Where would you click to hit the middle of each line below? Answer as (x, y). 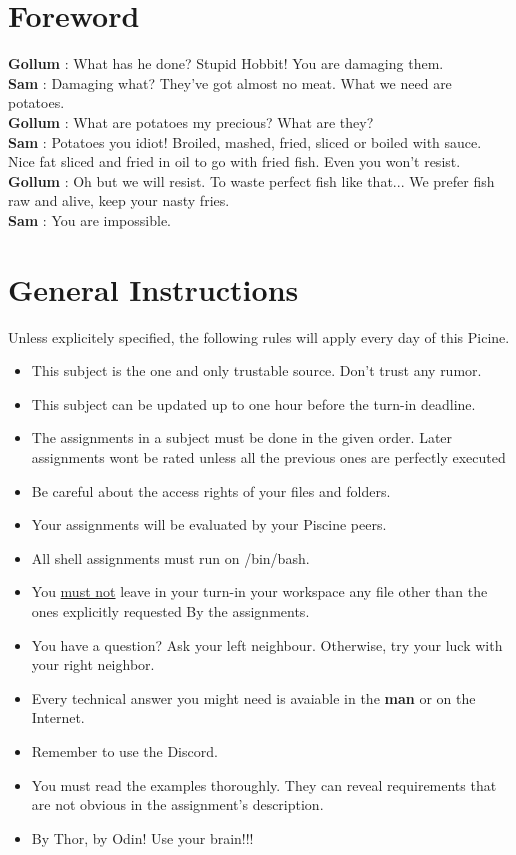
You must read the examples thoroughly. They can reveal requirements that (264, 784)
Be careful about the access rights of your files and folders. (211, 490)
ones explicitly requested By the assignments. (170, 610)
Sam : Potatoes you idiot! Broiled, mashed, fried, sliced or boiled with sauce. (245, 141)
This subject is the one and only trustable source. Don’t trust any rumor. (256, 370)
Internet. (58, 717)
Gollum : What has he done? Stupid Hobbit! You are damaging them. (226, 63)
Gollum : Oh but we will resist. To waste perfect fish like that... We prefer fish (251, 180)
